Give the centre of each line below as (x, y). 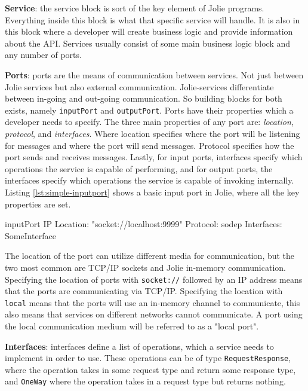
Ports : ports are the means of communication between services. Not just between (154, 74)
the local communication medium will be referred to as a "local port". (132, 326)
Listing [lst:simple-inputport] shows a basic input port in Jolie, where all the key (152, 192)
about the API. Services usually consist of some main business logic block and (148, 43)
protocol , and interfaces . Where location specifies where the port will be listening (153, 133)
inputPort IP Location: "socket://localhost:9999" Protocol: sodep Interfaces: (144, 224)
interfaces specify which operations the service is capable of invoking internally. (150, 180)
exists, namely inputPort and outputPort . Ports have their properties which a (149, 110)
